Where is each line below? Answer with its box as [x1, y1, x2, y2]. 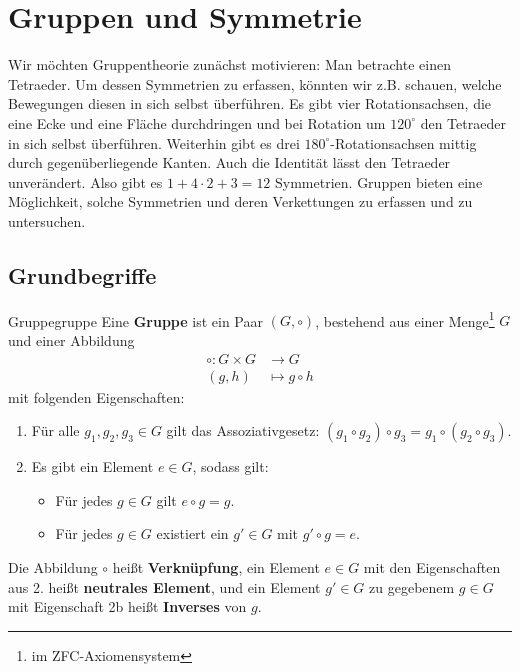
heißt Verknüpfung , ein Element [112, 556, 320, 577]
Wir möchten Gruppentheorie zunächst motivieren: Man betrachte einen [8, 54, 451, 75]
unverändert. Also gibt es [8, 171, 163, 192]
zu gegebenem [369, 576, 455, 597]
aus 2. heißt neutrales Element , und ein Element [8, 576, 321, 597]
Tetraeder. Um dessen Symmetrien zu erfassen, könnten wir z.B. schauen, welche [8, 73, 502, 94]
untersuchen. [8, 210, 86, 231]
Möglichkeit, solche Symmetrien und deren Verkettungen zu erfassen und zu [8, 191, 473, 212]
